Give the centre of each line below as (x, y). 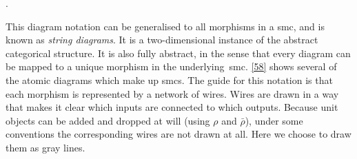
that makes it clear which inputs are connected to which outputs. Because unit (172, 107)
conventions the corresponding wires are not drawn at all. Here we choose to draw (178, 134)
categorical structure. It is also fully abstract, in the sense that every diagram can (178, 53)
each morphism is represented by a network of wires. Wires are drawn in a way (172, 93)
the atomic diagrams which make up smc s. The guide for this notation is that (169, 79)
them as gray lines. (45, 147)
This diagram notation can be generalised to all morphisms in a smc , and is (165, 26)
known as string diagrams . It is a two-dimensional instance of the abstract (162, 40)
